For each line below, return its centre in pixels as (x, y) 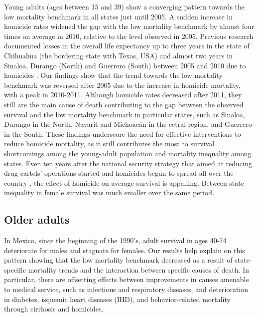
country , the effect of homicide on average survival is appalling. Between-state (124, 182)
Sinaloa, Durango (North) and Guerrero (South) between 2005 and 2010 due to (125, 65)
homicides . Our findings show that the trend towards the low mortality (114, 75)
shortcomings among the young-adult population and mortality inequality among (128, 153)
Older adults (37, 219)
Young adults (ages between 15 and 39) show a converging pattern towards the (125, 6)
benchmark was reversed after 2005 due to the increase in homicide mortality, (122, 85)
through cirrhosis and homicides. (54, 309)
